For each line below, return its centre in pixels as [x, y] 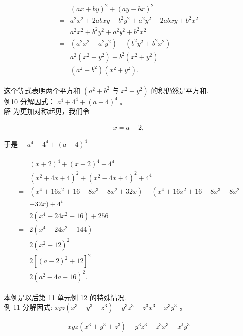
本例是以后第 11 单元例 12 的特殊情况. [65, 297]
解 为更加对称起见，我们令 [47, 111]
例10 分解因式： [30, 101]
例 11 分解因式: [28, 307]
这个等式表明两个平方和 [42, 90]
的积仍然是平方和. [180, 90]
